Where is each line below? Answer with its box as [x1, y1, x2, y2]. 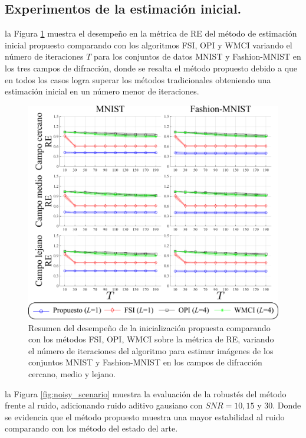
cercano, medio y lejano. [28, 368, 116, 380]
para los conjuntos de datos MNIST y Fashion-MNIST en [94, 50, 301, 63]
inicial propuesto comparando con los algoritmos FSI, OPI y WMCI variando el [5, 38, 292, 51]
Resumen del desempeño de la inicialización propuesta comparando [28, 321, 271, 334]
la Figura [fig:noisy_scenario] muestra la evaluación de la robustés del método [5, 387, 287, 400]
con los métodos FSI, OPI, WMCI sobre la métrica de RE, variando [28, 333, 274, 345]
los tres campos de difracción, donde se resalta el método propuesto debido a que [5, 61, 298, 74]
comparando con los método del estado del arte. [5, 422, 178, 434]
